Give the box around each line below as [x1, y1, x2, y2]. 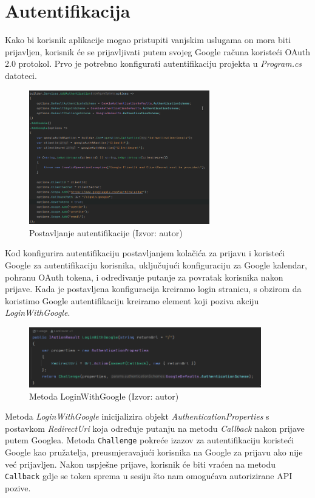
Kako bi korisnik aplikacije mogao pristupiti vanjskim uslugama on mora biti [5, 33, 291, 46]
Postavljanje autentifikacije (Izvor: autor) [29, 226, 183, 239]
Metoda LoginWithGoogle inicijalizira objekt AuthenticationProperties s [5, 410, 269, 423]
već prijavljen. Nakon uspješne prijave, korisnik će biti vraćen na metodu [5, 457, 276, 470]
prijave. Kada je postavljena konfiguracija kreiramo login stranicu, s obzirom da [5, 282, 302, 295]
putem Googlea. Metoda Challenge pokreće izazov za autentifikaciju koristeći [5, 434, 294, 446]
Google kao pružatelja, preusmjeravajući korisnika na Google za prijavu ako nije [5, 445, 303, 458]
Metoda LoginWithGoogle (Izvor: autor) [29, 389, 179, 402]
